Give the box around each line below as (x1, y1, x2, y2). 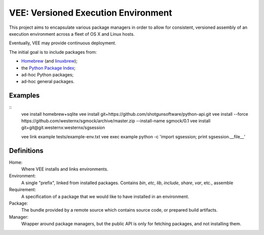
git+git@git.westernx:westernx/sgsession (21, 125, 105, 130)
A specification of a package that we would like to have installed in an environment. (21, 193, 189, 199)
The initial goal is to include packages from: (9, 49, 97, 55)
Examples (9, 91, 40, 100)
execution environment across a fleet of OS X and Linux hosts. (9, 31, 135, 37)
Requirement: (9, 187, 36, 192)
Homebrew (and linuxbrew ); (21, 58, 78, 64)
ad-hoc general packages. (21, 79, 75, 85)
